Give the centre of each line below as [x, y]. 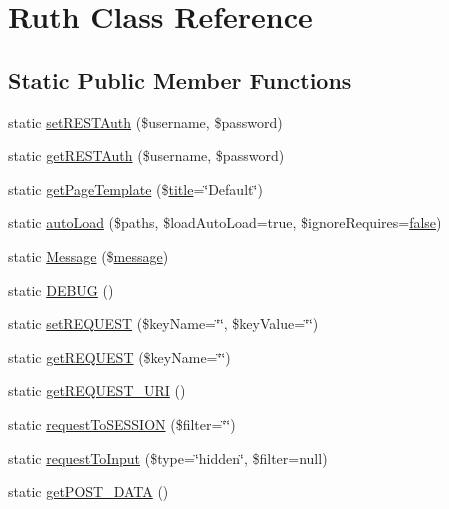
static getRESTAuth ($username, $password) [146, 155]
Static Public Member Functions [180, 79]
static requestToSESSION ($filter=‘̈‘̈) [122, 423]
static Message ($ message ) [88, 255]
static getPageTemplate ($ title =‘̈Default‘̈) [135, 188]
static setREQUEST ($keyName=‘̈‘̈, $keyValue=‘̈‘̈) [163, 323]
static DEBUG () [61, 289]
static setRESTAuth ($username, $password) [145, 121]
